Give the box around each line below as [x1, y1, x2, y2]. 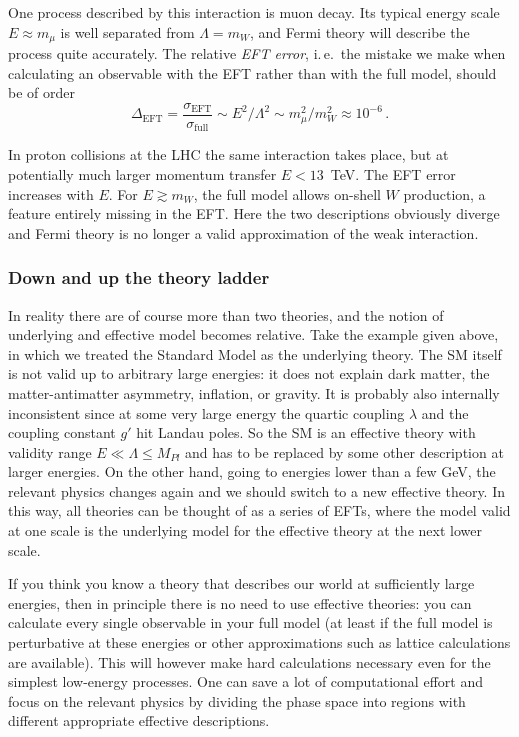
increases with [8, 183, 94, 204]
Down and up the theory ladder [8, 265, 270, 290]
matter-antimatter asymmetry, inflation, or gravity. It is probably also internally [8, 382, 500, 403]
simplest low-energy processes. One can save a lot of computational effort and [8, 671, 483, 692]
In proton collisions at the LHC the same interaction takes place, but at [8, 144, 449, 165]
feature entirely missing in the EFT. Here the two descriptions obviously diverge [8, 203, 500, 224]
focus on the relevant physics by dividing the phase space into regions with [8, 690, 466, 711]
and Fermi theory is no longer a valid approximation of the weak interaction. [8, 222, 479, 243]
